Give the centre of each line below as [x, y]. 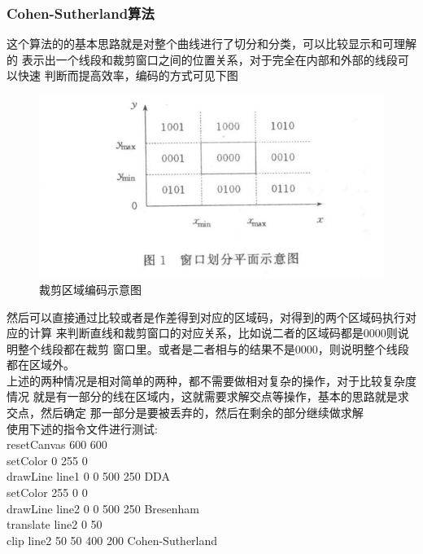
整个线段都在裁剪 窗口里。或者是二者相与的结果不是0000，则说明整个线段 [213, 348]
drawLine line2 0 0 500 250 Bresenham [103, 508]
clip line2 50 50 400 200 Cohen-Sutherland [112, 540]
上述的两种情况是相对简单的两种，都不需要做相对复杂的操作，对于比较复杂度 [211, 380]
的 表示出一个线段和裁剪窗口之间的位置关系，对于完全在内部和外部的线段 [202, 59]
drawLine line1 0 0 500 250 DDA [88, 476]
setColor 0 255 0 [47, 460]
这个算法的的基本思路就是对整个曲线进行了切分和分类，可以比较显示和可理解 [211, 44]
